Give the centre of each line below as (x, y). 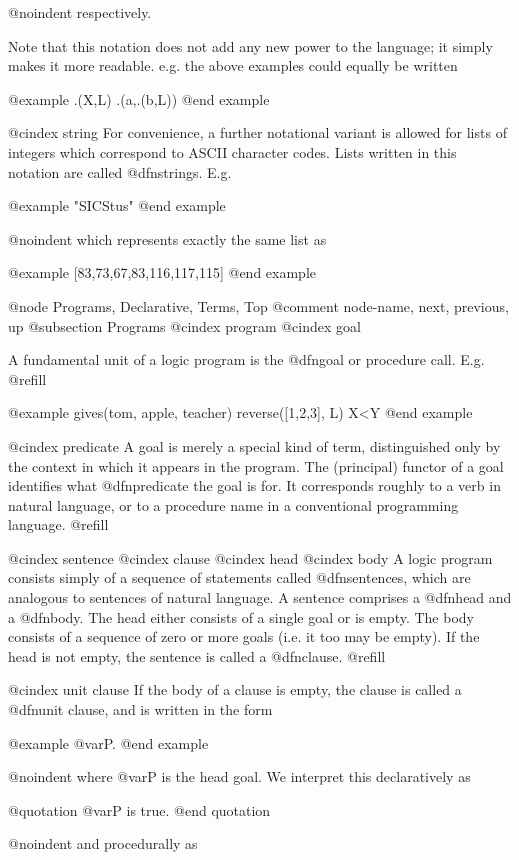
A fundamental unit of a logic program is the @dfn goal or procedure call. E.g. (246, 359)
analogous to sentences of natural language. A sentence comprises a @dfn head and (260, 597)
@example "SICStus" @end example (117, 205)
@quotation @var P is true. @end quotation (139, 809)
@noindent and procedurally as (103, 843)
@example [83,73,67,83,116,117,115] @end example (162, 272)
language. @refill (58, 524)
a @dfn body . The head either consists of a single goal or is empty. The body (241, 616)
